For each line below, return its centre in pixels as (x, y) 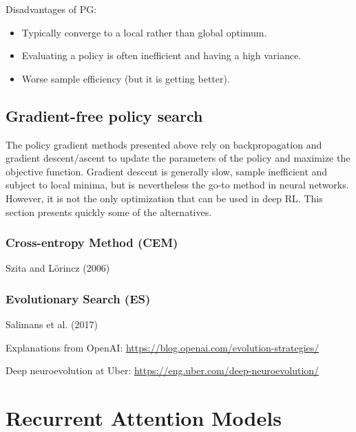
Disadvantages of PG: (51, 9)
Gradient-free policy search (104, 115)
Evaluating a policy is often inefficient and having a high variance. (161, 55)
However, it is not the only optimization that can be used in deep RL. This (164, 198)
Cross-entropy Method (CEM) (92, 242)
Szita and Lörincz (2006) (58, 268)
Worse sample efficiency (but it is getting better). (126, 78)
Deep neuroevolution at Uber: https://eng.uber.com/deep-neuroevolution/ (163, 370)
